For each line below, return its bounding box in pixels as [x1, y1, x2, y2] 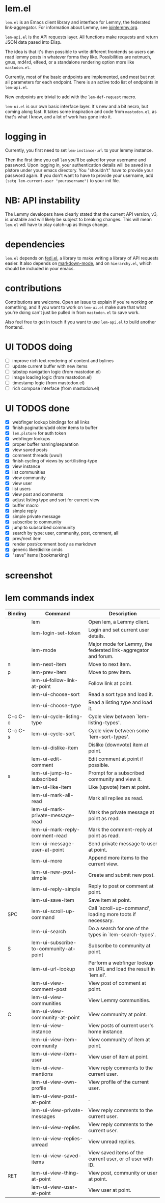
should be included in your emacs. [5, 265, 75, 271]
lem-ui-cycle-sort [31, 730, 75, 737]
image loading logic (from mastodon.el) [12, 374, 92, 380]
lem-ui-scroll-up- [31, 908, 75, 915]
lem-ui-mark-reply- [31, 826, 80, 833]
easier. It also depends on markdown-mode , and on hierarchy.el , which [5, 260, 152, 266]
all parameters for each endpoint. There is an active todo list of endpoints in [5, 79, 159, 85]
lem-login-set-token [31, 630, 81, 636]
